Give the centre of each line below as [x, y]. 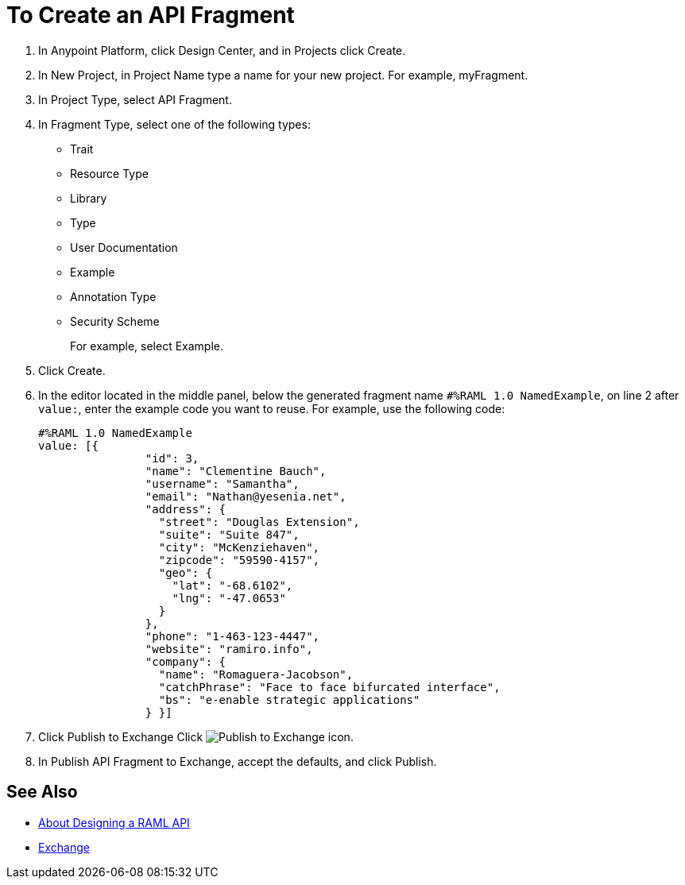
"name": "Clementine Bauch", [236, 471]
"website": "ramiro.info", [229, 649]
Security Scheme [115, 321]
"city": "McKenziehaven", [239, 547]
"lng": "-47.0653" [229, 598]
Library [89, 198]
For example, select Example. [147, 346]
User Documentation [124, 247]
